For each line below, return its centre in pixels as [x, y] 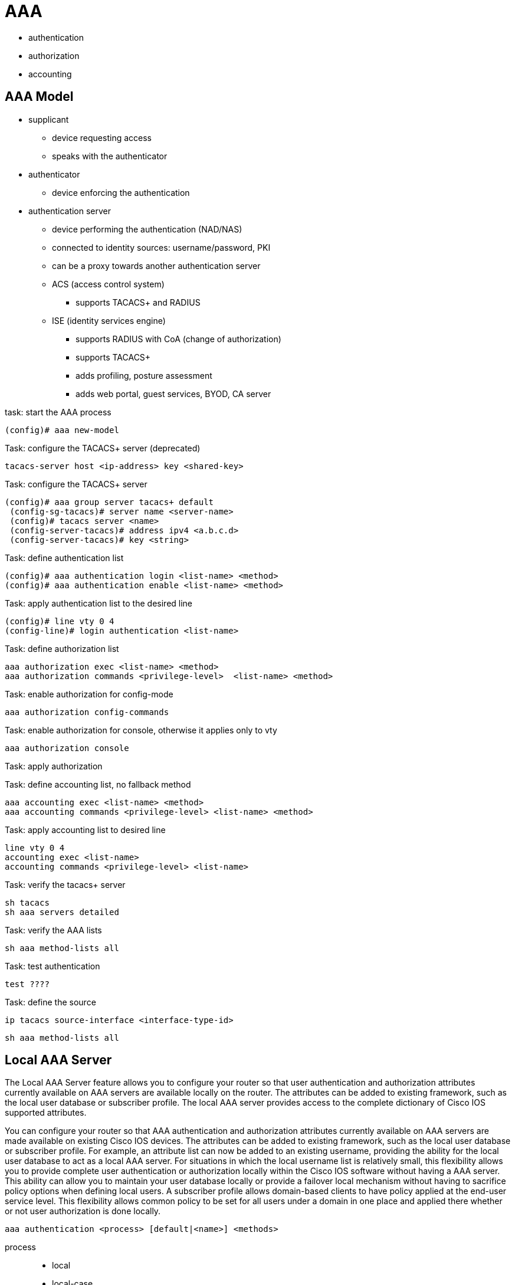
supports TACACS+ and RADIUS [138, 302]
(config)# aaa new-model [62, 430]
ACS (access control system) [108, 284]
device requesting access [102, 137]
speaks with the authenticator [110, 156]
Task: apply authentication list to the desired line [99, 603]
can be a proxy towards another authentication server [156, 265]
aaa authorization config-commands [87, 712]
